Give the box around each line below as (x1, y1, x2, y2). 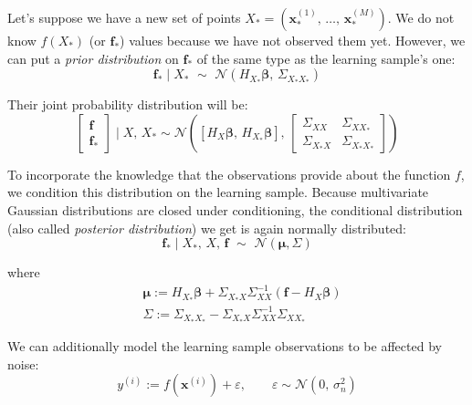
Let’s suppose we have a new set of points (7, 8, 241, 26)
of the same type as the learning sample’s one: (196, 48, 456, 67)
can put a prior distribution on (7, 48, 179, 67)
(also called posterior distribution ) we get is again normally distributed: (7, 218, 406, 237)
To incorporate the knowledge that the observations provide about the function (7, 164, 451, 183)
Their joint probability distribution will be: (7, 95, 248, 114)
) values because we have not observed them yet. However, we (120, 31, 466, 49)
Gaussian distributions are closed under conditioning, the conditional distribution (7, 200, 463, 219)
